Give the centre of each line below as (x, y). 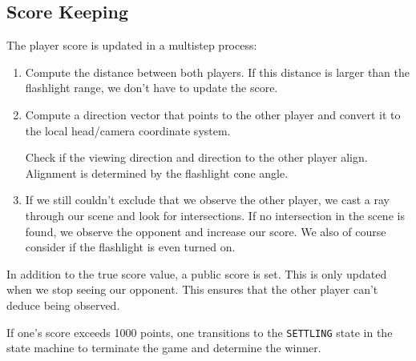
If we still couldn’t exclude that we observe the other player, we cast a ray (207, 200)
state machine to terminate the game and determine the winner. (164, 348)
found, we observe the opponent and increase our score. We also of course (206, 231)
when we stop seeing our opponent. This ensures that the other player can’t (192, 289)
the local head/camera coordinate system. (128, 130)
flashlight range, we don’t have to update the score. (151, 88)
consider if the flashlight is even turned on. (130, 247)
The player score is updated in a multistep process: (132, 45)
